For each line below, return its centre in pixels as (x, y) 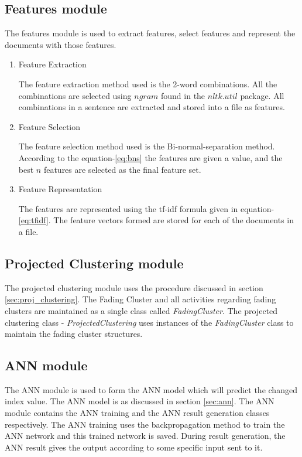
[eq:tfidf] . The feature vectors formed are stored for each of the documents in (156, 220)
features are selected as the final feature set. (122, 169)
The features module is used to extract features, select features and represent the (150, 33)
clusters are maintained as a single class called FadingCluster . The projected (141, 310)
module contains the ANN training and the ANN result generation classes (137, 413)
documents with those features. (61, 44)
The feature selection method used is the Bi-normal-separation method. (147, 146)
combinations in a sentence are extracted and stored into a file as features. (152, 107)
